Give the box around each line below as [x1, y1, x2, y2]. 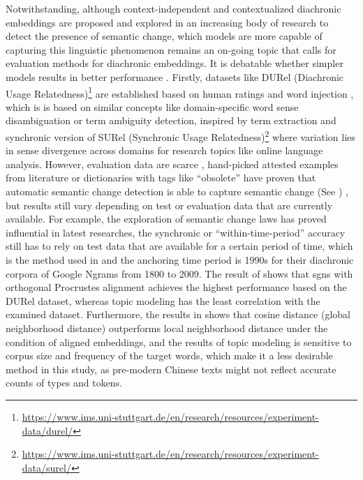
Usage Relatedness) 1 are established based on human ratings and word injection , [6, 84, 354, 100]
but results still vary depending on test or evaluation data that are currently [6, 197, 333, 212]
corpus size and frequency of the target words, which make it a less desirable [6, 348, 333, 363]
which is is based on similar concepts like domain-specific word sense [6, 99, 299, 114]
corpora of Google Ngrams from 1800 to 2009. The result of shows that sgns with [6, 266, 353, 280]
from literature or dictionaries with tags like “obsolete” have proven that [6, 170, 316, 185]
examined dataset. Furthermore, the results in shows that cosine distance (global [6, 307, 351, 322]
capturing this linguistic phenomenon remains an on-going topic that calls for [6, 42, 336, 57]
